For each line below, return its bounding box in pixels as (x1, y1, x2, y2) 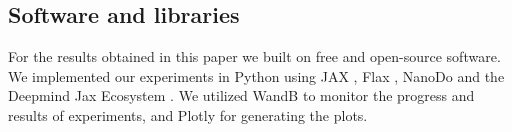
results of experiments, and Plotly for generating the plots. (8, 104, 368, 125)
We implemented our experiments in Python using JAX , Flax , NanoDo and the (8, 65, 505, 86)
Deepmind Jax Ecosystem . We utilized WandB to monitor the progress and (8, 85, 475, 106)
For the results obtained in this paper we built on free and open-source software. (8, 46, 501, 67)
